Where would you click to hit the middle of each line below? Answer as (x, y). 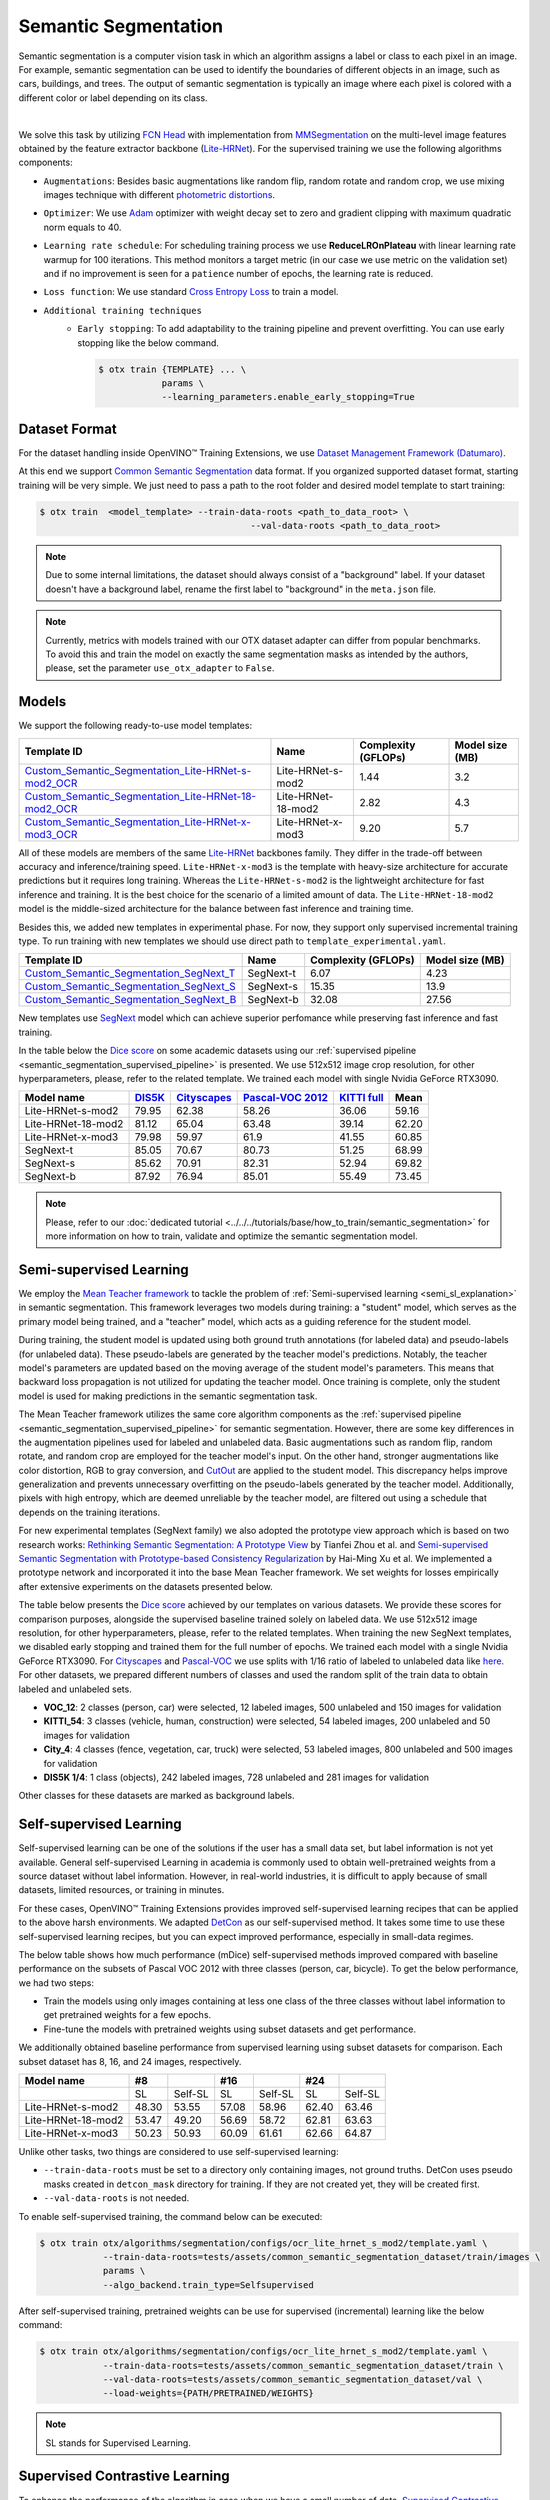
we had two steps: (56, 1982)
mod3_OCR (51, 834)
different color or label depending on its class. (113, 97)
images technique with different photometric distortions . (159, 195)
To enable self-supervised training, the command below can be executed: (170, 2216)
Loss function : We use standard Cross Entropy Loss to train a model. (191, 292)
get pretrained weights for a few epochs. (127, 2015)
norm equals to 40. (82, 227)
